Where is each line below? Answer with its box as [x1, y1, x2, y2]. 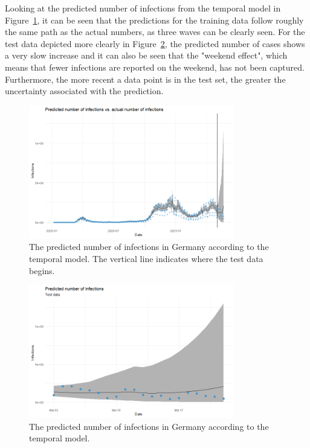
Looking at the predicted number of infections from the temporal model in [5, 2, 281, 14]
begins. [29, 264, 55, 277]
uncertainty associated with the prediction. [5, 85, 164, 97]
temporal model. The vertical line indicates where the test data [29, 252, 263, 264]
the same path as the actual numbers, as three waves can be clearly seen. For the [5, 25, 305, 38]
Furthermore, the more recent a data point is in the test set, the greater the [5, 72, 286, 85]
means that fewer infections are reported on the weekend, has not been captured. [5, 60, 305, 73]
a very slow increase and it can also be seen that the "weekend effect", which [5, 49, 288, 62]
